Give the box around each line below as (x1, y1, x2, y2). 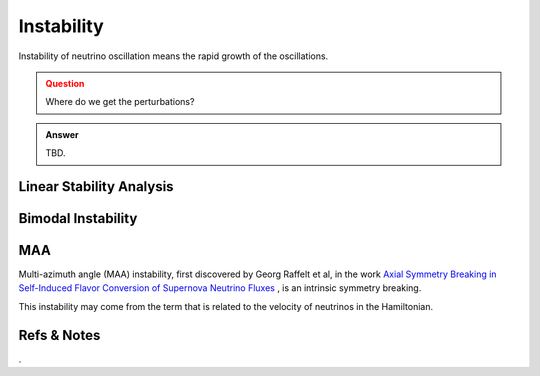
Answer (45, 128, 79, 140)
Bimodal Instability (18, 210, 138, 227)
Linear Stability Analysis (18, 178, 174, 195)
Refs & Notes (18, 326, 101, 344)
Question (45, 77, 85, 89)
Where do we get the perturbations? (45, 96, 195, 108)
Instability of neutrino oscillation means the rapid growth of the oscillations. (18, 50, 329, 62)
